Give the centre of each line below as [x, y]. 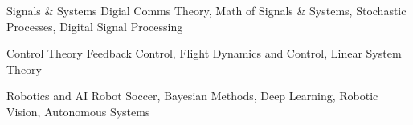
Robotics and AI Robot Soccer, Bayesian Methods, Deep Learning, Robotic [192, 96]
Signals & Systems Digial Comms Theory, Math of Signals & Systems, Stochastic [206, 10]
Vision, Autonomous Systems [78, 111]
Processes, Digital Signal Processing [95, 26]
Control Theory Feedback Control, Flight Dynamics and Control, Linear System [204, 53]
